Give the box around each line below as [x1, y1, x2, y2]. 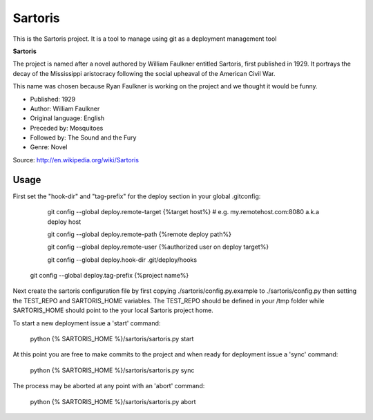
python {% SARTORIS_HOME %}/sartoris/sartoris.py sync [30, 366, 195, 374]
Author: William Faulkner [30, 104, 100, 113]
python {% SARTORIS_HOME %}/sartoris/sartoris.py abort [30, 397, 196, 405]
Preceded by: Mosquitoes [30, 124, 104, 132]
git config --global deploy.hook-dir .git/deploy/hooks [47, 256, 197, 264]
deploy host [47, 218, 82, 226]
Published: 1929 [30, 95, 76, 103]
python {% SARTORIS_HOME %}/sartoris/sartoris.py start [30, 335, 194, 343]
